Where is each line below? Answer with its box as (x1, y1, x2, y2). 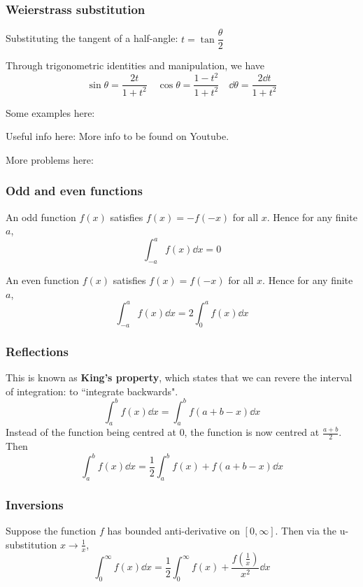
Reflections (6, 342, 69, 360)
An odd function (6, 209, 76, 224)
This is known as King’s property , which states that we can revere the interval (6, 369, 353, 384)
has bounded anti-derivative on (107, 523, 240, 538)
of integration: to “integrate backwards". (6, 383, 178, 398)
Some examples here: (6, 105, 95, 120)
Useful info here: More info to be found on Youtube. (6, 129, 229, 143)
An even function (6, 273, 80, 288)
